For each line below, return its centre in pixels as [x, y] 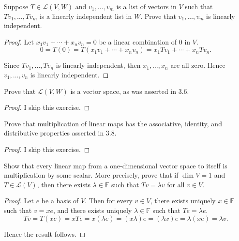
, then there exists [64, 184]
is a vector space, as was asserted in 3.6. [130, 91]
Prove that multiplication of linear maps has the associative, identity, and [113, 123]
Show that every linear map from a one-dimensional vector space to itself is [116, 165]
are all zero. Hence [198, 65]
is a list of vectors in [146, 6]
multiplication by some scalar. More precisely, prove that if [91, 175]
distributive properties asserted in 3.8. [60, 133]
